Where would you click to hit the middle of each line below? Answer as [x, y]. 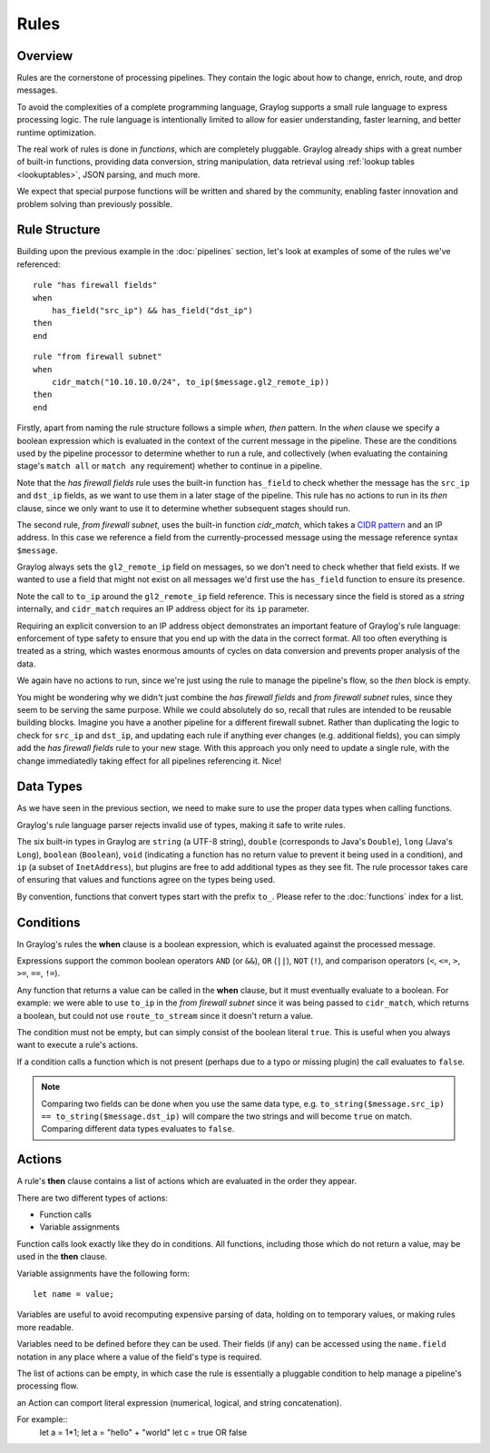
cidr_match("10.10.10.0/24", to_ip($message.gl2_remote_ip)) [191, 382]
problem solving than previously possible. [94, 203]
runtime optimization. [57, 133]
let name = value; [74, 1295]
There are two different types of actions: [92, 1198]
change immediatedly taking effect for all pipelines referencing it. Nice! [149, 761]
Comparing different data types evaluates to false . [138, 1129]
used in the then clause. [62, 1257]
